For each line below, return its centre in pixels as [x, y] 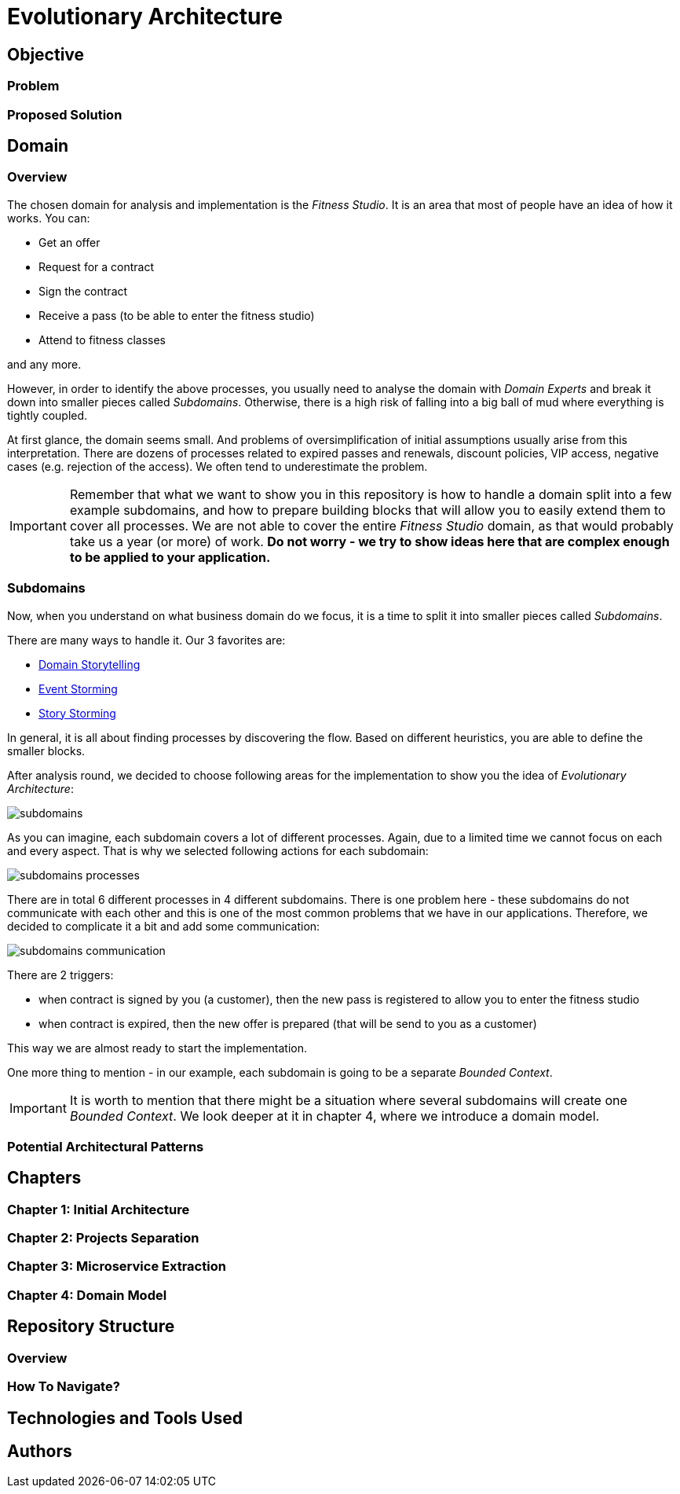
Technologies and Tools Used [125, 1418]
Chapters [44, 1178]
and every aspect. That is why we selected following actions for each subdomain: [218, 850]
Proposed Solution [65, 114]
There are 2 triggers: [60, 975]
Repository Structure [91, 1327]
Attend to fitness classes [102, 340]
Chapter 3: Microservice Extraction [117, 1266]
